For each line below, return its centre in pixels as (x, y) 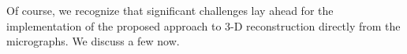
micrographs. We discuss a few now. (93, 41)
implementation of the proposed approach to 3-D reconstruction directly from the (203, 25)
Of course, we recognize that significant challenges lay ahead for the (170, 10)
